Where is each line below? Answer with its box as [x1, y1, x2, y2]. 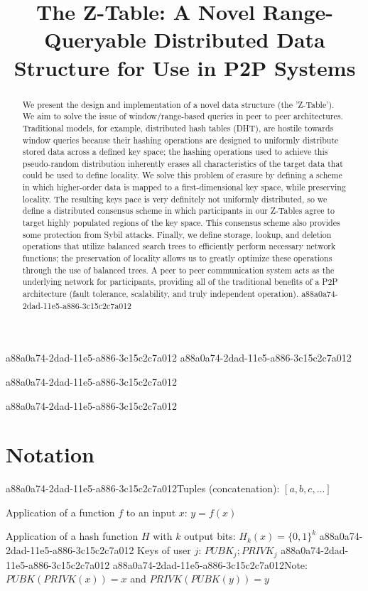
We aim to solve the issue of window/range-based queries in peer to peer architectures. [22, 110, 343, 122]
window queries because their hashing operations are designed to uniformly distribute [22, 134, 339, 146]
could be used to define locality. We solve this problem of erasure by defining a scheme [22, 169, 342, 181]
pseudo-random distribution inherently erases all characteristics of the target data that [22, 157, 343, 169]
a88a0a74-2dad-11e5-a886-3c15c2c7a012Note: [112, 557, 308, 572]
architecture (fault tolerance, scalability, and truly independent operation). [22, 288, 299, 300]
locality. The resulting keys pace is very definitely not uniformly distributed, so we [22, 193, 328, 205]
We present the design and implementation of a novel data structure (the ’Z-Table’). [22, 98, 335, 110]
